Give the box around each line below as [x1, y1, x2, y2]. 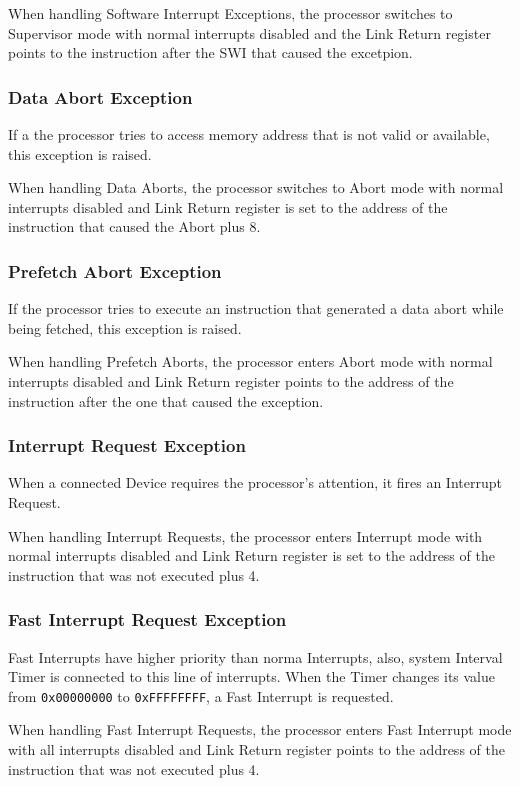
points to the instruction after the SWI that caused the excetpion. [8, 42, 413, 63]
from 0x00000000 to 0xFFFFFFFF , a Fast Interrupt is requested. [8, 685, 394, 706]
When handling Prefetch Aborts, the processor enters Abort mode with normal [8, 351, 493, 372]
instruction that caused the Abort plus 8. [8, 216, 261, 237]
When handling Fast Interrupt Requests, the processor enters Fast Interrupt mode [8, 719, 512, 740]
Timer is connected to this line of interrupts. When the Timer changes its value [8, 666, 496, 687]
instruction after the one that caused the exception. [8, 390, 324, 411]
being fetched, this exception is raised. [8, 317, 242, 338]
